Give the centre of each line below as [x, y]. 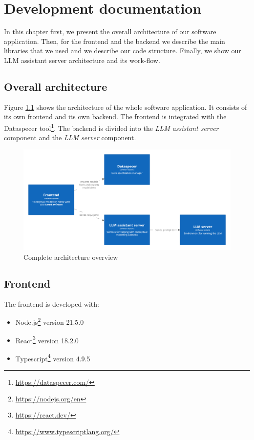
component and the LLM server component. [70, 137]
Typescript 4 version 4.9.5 [53, 357]
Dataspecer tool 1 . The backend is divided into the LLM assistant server [111, 127]
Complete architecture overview [71, 257]
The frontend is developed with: [52, 304]
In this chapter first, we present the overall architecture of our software [110, 31]
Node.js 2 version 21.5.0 [50, 321]
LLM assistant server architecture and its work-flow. [82, 60]
